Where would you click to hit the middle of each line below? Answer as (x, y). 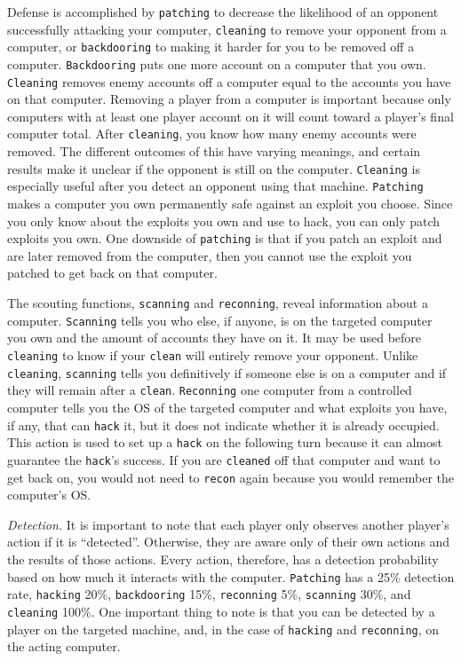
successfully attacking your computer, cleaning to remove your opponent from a (227, 29)
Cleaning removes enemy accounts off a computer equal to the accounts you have (229, 81)
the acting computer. (64, 646)
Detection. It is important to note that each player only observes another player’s (228, 524)
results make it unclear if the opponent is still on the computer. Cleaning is (214, 168)
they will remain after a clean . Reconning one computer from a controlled (210, 390)
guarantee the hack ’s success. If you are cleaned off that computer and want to (224, 459)
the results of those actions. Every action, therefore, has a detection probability (223, 559)
